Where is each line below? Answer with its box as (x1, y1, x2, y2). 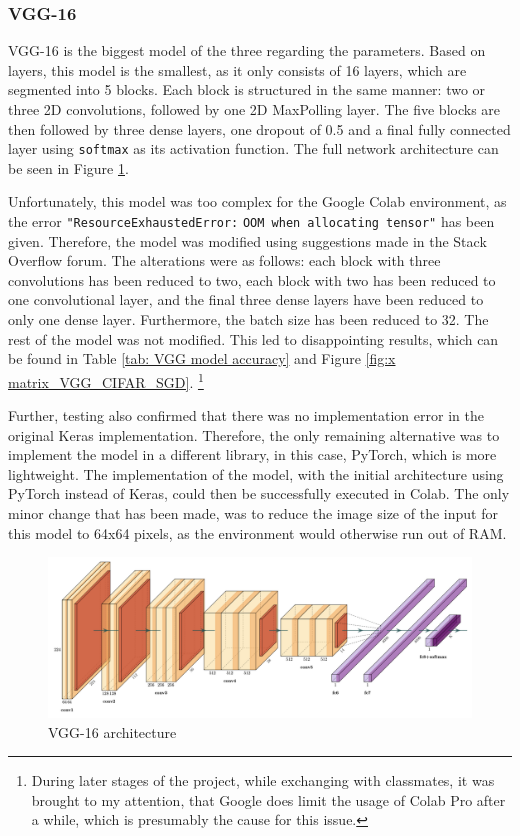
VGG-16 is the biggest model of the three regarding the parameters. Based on (8, 40, 486, 61)
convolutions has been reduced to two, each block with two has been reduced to (8, 269, 496, 290)
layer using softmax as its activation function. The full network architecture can (8, 138, 499, 159)
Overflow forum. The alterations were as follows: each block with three (8, 250, 441, 271)
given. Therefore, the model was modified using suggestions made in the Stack (8, 230, 487, 251)
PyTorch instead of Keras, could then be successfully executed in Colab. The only (8, 483, 510, 504)
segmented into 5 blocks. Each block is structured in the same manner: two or (8, 79, 486, 100)
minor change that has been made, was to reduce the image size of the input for (8, 503, 498, 524)
